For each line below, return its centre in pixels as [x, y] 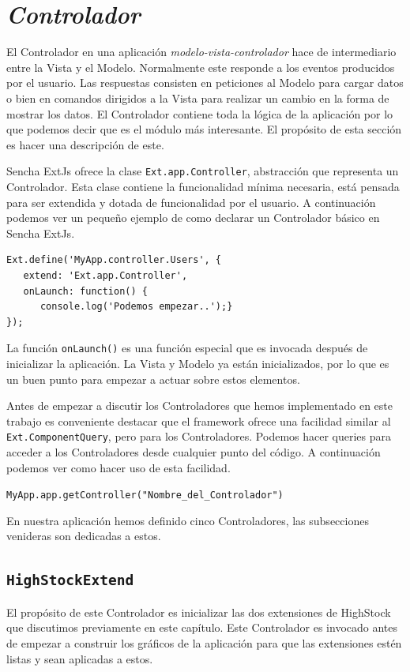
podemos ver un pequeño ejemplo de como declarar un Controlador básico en [193, 218]
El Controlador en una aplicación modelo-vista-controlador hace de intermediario [201, 52]
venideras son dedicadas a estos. [84, 536]
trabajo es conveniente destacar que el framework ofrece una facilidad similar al [199, 420]
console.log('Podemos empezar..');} [136, 307]
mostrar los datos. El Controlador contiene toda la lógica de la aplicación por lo [200, 113]
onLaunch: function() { [85, 291]
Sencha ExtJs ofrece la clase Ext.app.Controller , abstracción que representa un [203, 171]
